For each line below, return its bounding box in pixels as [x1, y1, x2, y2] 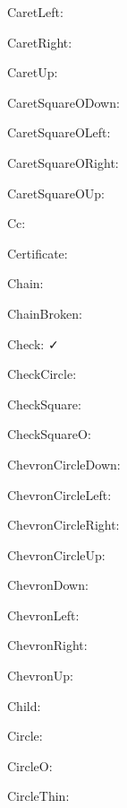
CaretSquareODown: [7, 92, 120, 111]
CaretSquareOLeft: [7, 123, 111, 142]
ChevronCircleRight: [7, 515, 120, 534]
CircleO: [7, 756, 53, 775]
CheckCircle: [7, 364, 77, 383]
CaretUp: [7, 63, 58, 82]
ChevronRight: [7, 636, 88, 654]
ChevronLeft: [7, 605, 80, 624]
